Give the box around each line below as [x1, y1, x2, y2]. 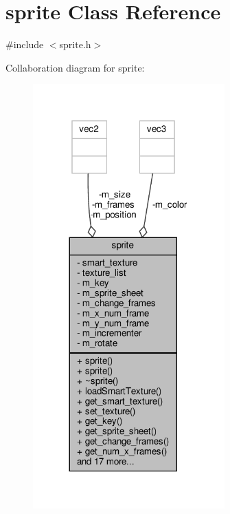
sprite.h [59, 37, 91, 52]
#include [5, 37, 44, 52]
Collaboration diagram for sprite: [5, 60, 145, 74]
